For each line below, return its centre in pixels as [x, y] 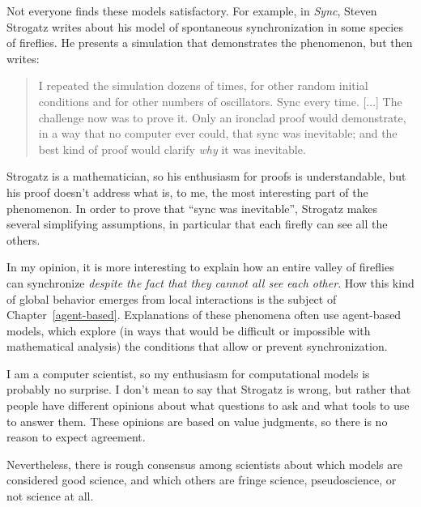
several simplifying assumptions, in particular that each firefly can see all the [197, 224]
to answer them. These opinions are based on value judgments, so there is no [197, 421]
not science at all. [50, 496]
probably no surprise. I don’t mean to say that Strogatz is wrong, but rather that [209, 389]
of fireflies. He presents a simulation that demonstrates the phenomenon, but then [210, 43]
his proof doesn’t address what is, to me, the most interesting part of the [187, 192]
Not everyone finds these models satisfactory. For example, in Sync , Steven [192, 11]
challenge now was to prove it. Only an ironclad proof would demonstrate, [222, 117]
